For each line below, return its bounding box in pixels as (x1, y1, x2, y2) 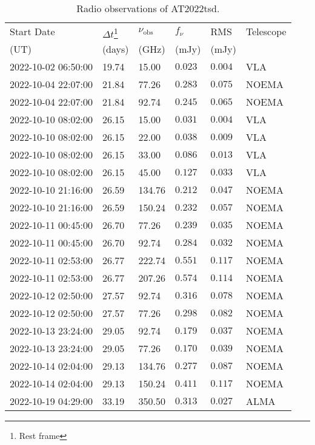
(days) (102, 42, 129, 56)
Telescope (245, 24, 287, 38)
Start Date (10, 24, 55, 38)
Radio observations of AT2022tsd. (76, 1, 220, 15)
